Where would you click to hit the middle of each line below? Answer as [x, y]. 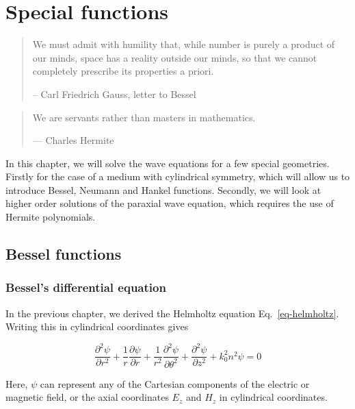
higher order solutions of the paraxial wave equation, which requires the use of [170, 203]
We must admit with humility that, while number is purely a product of [184, 44]
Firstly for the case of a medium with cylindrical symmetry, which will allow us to [178, 176]
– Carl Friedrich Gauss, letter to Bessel [114, 94]
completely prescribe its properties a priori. [123, 71]
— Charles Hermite [73, 140]
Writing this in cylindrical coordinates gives [97, 326]
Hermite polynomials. [51, 217]
